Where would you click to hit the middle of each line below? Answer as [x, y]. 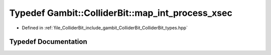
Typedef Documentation [48, 42]
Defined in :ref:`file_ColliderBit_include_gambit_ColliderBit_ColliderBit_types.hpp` [105, 28]
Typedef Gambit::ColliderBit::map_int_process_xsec [121, 13]
